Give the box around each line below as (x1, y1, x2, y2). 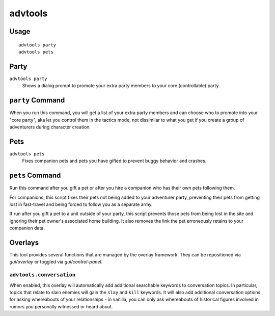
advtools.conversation (9, 272, 76, 278)
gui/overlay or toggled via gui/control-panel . (9, 259, 103, 265)
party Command (9, 96, 65, 104)
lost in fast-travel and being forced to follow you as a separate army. (9, 201, 153, 207)
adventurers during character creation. (9, 124, 91, 130)
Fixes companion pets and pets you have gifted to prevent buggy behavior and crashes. (22, 158, 207, 164)
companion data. (9, 225, 45, 231)
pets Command (9, 171, 61, 180)
